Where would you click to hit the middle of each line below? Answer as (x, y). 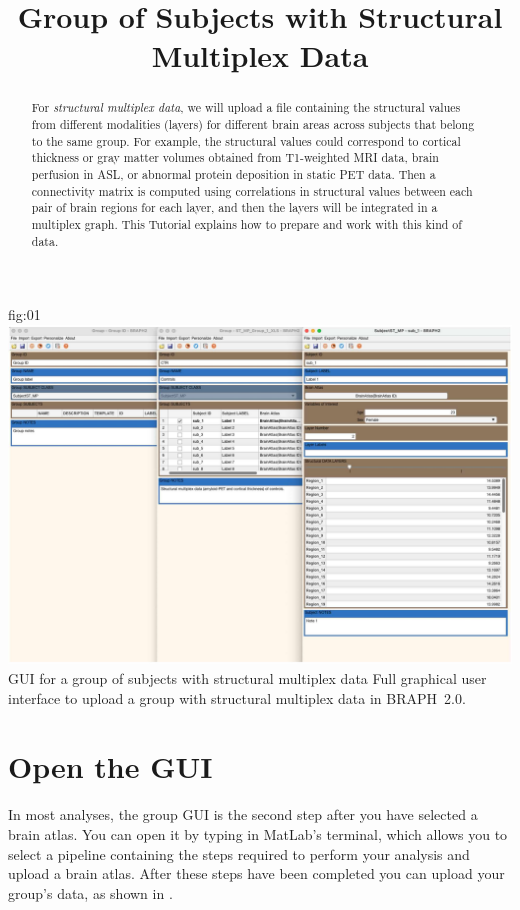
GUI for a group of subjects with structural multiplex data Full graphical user (247, 678)
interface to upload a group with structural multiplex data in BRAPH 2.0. (237, 697)
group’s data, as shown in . (90, 892)
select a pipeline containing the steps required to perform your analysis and (239, 853)
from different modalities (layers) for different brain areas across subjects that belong (253, 124)
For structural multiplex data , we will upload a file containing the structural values (246, 107)
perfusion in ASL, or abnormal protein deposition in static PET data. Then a (233, 173)
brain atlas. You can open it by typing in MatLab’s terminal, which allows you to (258, 833)
